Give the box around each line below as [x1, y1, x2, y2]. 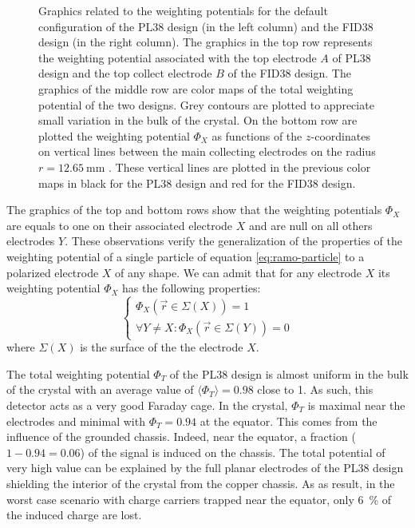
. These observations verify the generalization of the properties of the [65, 232, 403, 249]
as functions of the [211, 127, 302, 144]
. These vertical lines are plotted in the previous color [108, 158, 371, 175]
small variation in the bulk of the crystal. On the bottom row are [38, 112, 358, 129]
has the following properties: [122, 280, 261, 296]
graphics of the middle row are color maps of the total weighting [38, 80, 354, 97]
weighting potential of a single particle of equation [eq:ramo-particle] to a [6, 248, 365, 264]
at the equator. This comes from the [200, 412, 377, 429]
